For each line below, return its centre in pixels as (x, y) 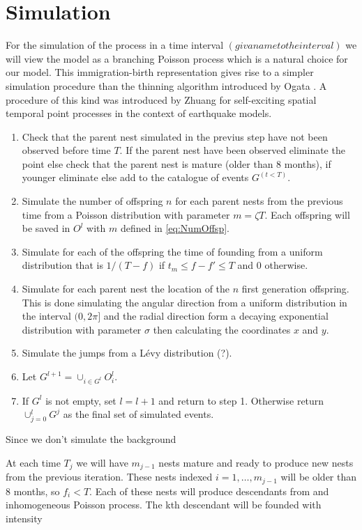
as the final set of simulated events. (138, 414)
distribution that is (62, 265)
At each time (33, 462)
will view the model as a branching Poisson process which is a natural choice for (177, 58)
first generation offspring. (295, 289)
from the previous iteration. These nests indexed (109, 477)
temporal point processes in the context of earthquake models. (139, 113)
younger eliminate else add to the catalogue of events (135, 177)
